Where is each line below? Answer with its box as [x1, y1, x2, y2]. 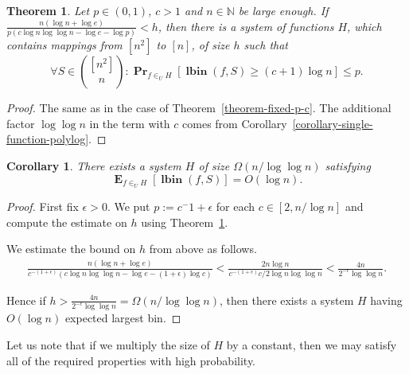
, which [347, 18, 382, 34]
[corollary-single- [292, 115, 373, 131]
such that [243, 37, 288, 53]
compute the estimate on [6, 213, 127, 230]
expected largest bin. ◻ [64, 310, 181, 326]
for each [216, 198, 255, 214]
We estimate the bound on [6, 240, 136, 257]
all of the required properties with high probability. [6, 352, 256, 368]
